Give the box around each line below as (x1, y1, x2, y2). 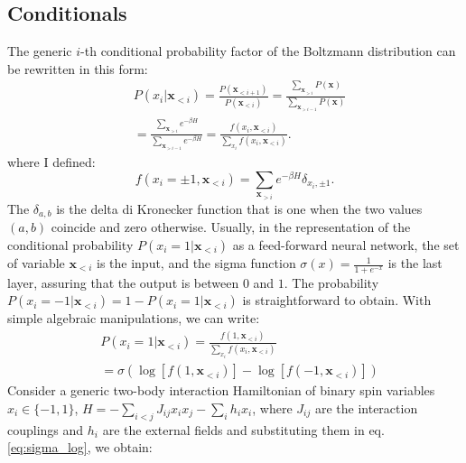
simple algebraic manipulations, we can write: (7, 309, 260, 328)
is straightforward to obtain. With (242, 291, 432, 310)
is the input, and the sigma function (96, 254, 296, 273)
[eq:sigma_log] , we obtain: (7, 438, 153, 457)
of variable (7, 254, 65, 273)
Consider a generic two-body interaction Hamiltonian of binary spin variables (7, 381, 435, 400)
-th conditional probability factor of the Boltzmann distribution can (80, 42, 456, 60)
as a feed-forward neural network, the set (232, 236, 460, 255)
